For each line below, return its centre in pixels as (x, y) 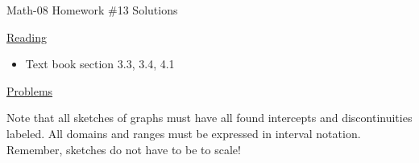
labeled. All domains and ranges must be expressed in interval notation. (184, 133)
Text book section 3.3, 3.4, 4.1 (100, 64)
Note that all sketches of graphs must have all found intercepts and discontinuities (209, 118)
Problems (30, 90)
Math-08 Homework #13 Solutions (92, 10)
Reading (27, 37)
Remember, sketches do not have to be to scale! (124, 149)
